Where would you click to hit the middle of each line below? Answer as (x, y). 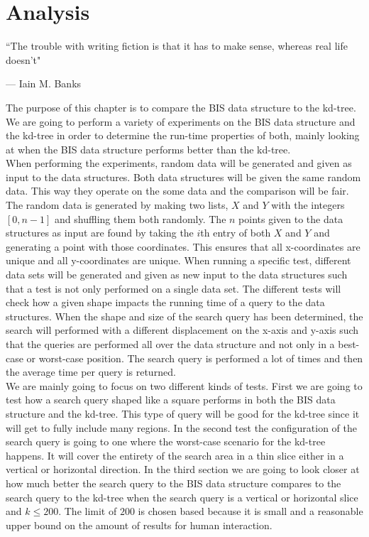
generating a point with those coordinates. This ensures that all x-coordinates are (183, 246)
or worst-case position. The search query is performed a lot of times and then (195, 358)
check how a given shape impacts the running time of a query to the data (165, 302)
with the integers (308, 205)
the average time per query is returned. (91, 372)
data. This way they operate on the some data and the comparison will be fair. (177, 191)
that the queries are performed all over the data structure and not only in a (170, 344)
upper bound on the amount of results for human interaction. (139, 525)
